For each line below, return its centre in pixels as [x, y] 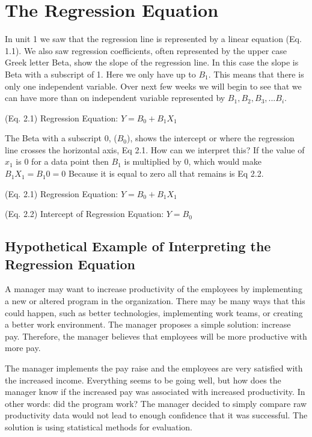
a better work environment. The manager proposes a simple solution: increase [148, 324]
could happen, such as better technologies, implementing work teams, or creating [154, 312]
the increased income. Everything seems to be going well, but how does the [143, 380]
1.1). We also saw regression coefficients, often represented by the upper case [146, 50]
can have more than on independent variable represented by [115, 98]
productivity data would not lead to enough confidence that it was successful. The [156, 415]
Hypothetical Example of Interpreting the [138, 246]
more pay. [23, 348]
